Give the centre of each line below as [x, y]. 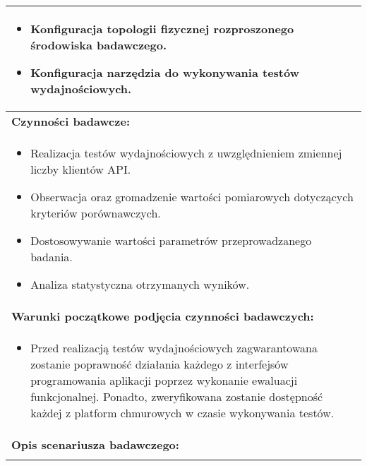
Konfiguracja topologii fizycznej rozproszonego [162, 29]
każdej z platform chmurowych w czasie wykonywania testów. [182, 413]
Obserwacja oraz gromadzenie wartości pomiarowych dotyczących [192, 197]
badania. [52, 257]
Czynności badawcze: [71, 121]
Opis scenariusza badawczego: [95, 444]
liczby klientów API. [81, 169]
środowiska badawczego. [99, 45]
